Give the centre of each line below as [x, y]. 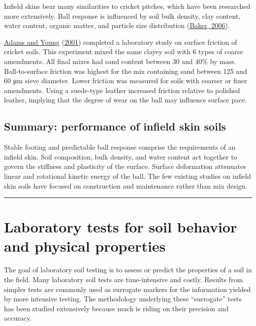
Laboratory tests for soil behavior [121, 227]
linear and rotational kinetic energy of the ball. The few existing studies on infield [128, 176]
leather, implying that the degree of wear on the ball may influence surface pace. [126, 100]
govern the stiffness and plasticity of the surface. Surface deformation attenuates [125, 166]
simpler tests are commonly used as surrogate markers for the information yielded [127, 289]
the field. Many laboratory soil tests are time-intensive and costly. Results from [124, 279]
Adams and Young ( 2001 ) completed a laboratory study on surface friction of [121, 42]
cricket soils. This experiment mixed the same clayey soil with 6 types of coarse [124, 51]
